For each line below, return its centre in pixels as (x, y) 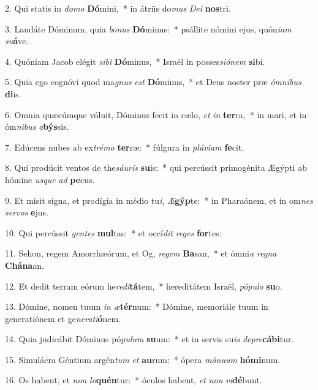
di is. (13, 93)
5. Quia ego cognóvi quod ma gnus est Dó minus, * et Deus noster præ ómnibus (153, 82)
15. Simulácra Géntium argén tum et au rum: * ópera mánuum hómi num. (143, 359)
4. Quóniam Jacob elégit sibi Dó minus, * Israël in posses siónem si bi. (135, 61)
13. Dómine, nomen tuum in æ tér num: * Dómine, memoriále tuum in (137, 306)
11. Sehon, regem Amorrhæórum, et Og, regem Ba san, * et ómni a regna (141, 253)
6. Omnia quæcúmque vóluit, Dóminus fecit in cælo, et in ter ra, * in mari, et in (156, 114)
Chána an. (25, 265)
